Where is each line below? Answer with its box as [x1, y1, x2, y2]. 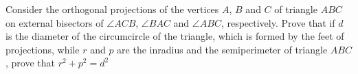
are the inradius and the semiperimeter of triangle [117, 42, 328, 56]
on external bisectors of [5, 15, 104, 29]
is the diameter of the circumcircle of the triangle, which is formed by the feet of [5, 29, 344, 43]
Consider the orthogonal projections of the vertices [5, 2, 219, 16]
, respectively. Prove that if [221, 15, 335, 29]
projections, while [5, 42, 80, 56]
